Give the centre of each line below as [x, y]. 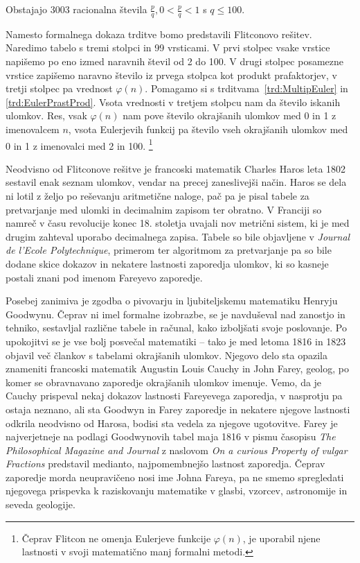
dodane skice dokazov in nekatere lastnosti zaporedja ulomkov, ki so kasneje [167, 263]
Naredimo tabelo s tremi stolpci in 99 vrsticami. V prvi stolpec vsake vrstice [168, 47]
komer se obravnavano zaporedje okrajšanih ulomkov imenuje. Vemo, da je [164, 382]
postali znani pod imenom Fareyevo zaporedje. [104, 277]
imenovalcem [33, 129]
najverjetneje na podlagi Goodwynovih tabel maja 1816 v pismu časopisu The [171, 436]
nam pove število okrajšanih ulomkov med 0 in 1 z [229, 115]
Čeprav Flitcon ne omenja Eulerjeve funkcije [116, 538]
